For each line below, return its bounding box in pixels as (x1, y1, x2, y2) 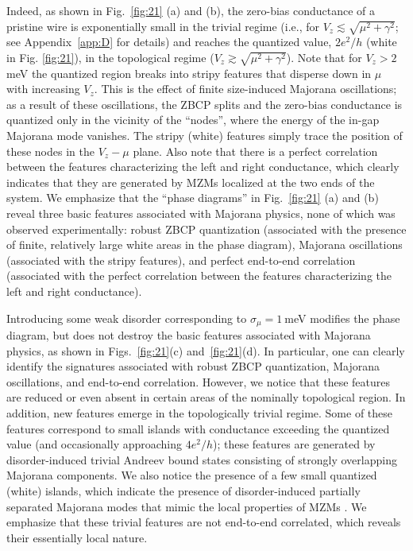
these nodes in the (6, 142, 95, 159)
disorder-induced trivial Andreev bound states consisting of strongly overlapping (6, 451, 397, 468)
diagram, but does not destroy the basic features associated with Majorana (6, 327, 371, 343)
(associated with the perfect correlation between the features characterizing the (6, 267, 392, 284)
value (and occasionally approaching (6, 436, 183, 452)
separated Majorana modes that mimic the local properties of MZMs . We (6, 498, 367, 514)
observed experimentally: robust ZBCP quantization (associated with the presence (6, 220, 407, 237)
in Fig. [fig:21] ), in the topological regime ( (6, 49, 214, 65)
